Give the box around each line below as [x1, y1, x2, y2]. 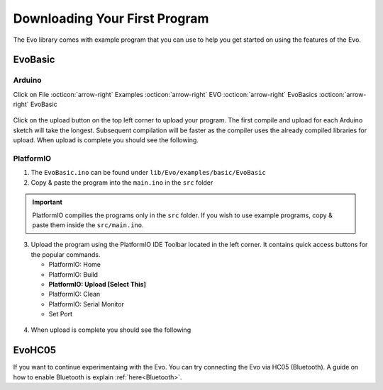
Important [32, 198, 63, 207]
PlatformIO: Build [48, 270, 99, 279]
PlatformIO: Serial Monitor [48, 299, 124, 308]
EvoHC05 [13, 344, 57, 357]
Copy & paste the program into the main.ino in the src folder [30, 178, 213, 187]
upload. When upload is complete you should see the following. [13, 136, 199, 144]
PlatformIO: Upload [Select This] [48, 280, 147, 288]
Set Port [48, 310, 72, 319]
